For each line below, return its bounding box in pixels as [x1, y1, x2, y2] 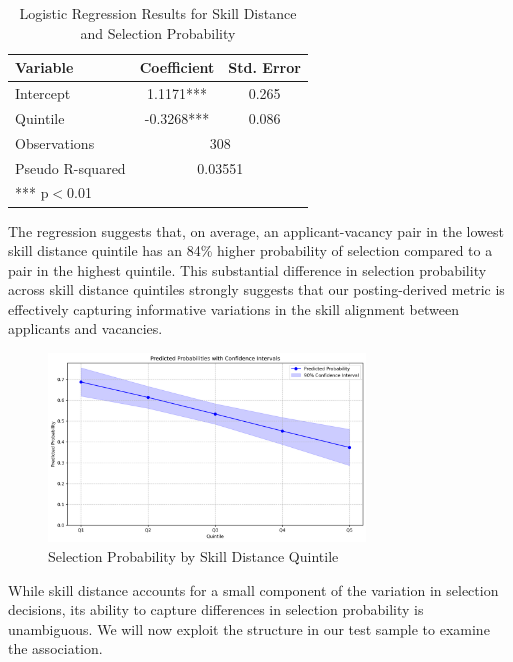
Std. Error [228, 57, 301, 78]
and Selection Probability [80, 22, 236, 43]
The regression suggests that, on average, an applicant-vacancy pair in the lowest [8, 220, 505, 241]
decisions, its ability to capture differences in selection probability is [8, 599, 424, 620]
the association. [8, 638, 103, 659]
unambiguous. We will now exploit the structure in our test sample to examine [8, 618, 490, 639]
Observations [15, 132, 95, 153]
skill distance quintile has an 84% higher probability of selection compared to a [8, 240, 493, 261]
